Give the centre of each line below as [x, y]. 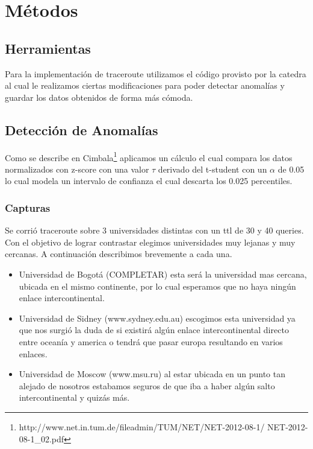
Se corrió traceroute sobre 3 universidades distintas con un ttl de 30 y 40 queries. [154, 230]
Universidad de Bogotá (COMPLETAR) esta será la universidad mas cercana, [163, 274]
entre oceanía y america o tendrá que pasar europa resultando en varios [151, 341]
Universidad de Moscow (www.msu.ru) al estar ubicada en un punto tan [152, 374]
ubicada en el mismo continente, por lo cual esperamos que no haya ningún [157, 286]
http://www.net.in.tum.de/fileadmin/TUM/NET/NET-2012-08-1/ [142, 426]
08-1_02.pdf [42, 438]
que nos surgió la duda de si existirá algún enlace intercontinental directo [154, 330]
